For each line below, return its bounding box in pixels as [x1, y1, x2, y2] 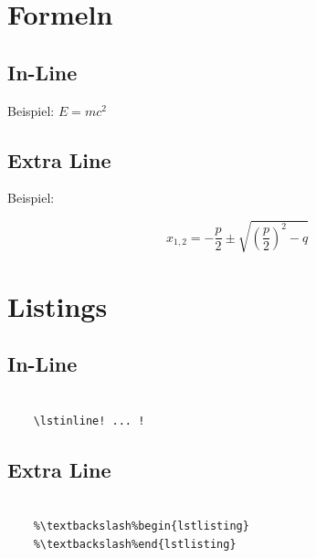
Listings [7, 287, 108, 324]
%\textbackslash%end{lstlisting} [33, 537, 237, 551]
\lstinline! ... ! [33, 414, 145, 427]
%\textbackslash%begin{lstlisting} [33, 520, 249, 533]
